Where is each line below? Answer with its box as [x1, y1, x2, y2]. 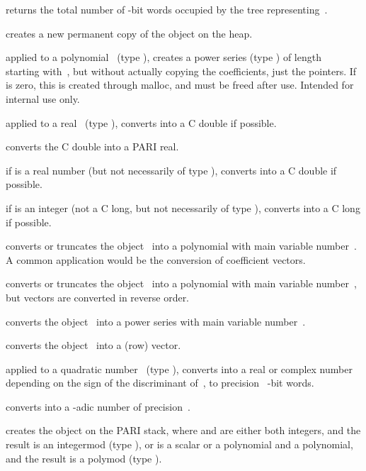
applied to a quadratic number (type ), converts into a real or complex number [6, 361, 353, 376]
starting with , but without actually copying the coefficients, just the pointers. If [6, 63, 357, 78]
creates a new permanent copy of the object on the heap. [6, 26, 253, 40]
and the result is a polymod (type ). [6, 450, 162, 465]
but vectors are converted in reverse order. [6, 289, 190, 304]
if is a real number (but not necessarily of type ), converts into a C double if [6, 162, 337, 177]
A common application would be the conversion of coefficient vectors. [6, 252, 306, 267]
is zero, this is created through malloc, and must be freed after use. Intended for [6, 77, 354, 92]
